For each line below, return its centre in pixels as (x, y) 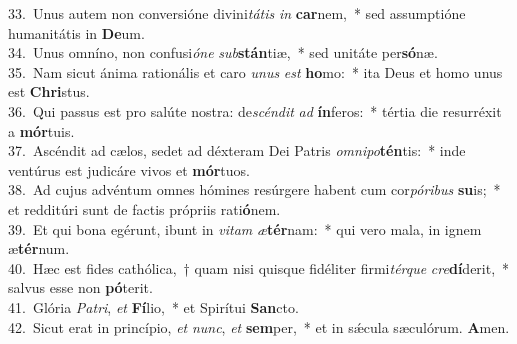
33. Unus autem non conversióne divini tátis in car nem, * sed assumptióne (237, 13)
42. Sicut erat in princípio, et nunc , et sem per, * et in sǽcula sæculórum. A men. (259, 326)
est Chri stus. (49, 91)
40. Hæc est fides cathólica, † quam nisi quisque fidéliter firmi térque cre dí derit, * (259, 267)
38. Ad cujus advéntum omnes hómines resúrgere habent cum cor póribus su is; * (254, 189)
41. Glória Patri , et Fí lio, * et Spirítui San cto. (153, 306)
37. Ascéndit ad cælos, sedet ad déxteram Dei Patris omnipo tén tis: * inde (237, 150)
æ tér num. (39, 248)
